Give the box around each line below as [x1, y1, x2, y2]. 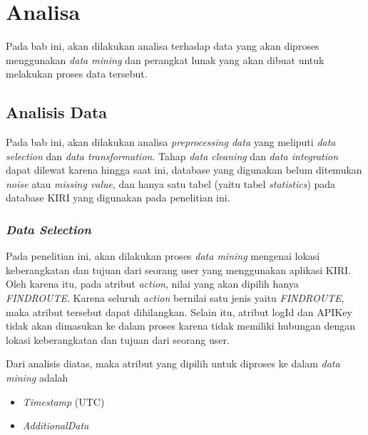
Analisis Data [6, 101, 108, 123]
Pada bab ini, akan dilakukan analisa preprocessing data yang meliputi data [6, 135, 336, 150]
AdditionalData [22, 418, 89, 433]
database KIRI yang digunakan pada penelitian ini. [6, 190, 230, 205]
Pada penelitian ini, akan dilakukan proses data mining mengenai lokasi [6, 248, 320, 263]
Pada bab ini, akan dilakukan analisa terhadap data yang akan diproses [6, 38, 320, 53]
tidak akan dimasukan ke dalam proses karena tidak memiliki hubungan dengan [6, 318, 355, 333]
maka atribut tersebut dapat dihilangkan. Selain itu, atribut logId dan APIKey [6, 304, 352, 319]
